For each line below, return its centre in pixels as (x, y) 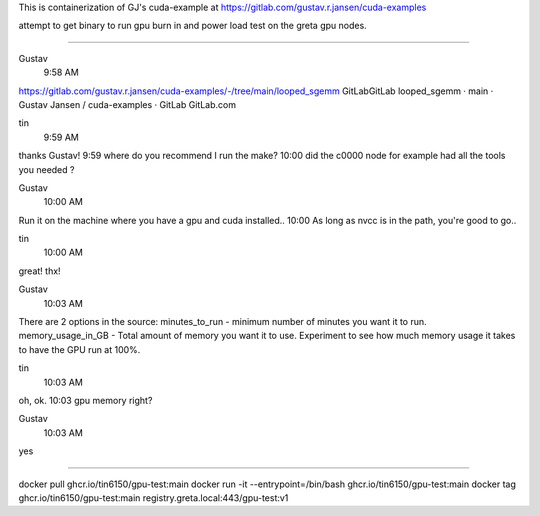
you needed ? (46, 169)
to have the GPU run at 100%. (79, 349)
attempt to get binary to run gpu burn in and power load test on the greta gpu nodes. (192, 26)
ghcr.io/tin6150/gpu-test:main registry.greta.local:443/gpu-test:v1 (153, 497)
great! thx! (39, 271)
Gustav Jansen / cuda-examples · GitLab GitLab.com (127, 104)
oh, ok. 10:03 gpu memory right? (85, 400)
